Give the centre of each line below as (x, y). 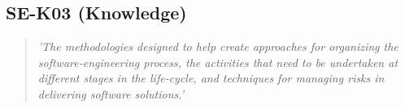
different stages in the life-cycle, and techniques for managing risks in (211, 78)
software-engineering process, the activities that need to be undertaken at (218, 62)
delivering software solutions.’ (111, 93)
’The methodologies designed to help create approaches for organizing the (218, 46)
